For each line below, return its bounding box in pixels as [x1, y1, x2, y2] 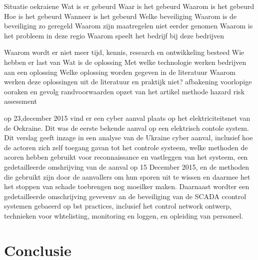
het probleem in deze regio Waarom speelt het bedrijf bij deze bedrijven [4, 30, 224, 40]
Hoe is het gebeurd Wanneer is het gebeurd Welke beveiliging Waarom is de [4, 10, 237, 21]
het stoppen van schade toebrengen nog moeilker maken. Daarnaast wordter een [4, 181, 249, 192]
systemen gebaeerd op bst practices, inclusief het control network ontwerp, [4, 201, 232, 211]
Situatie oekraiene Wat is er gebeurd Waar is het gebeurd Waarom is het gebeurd [4, 1, 254, 11]
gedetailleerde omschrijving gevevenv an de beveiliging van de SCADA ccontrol [4, 191, 246, 201]
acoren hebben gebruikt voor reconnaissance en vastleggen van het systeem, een [4, 152, 248, 162]
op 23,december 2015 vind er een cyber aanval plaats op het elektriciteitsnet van [4, 112, 250, 123]
